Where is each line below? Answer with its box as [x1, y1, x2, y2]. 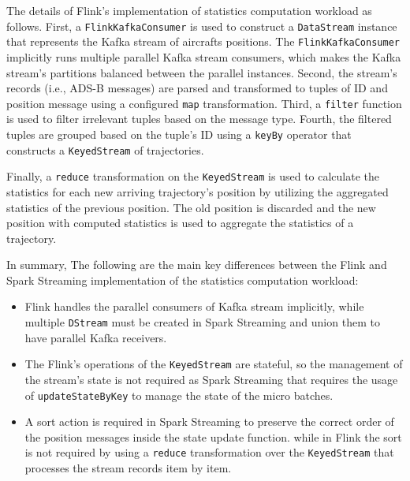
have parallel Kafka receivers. [24, 329, 167, 345]
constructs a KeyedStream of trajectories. [6, 141, 204, 158]
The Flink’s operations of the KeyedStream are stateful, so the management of [24, 356, 403, 372]
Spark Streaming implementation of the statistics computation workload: [6, 271, 359, 288]
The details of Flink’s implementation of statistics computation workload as [6, 2, 372, 18]
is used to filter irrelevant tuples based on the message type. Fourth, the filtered [6, 110, 392, 127]
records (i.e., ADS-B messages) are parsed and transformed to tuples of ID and [6, 80, 388, 96]
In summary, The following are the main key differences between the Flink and [6, 256, 387, 273]
